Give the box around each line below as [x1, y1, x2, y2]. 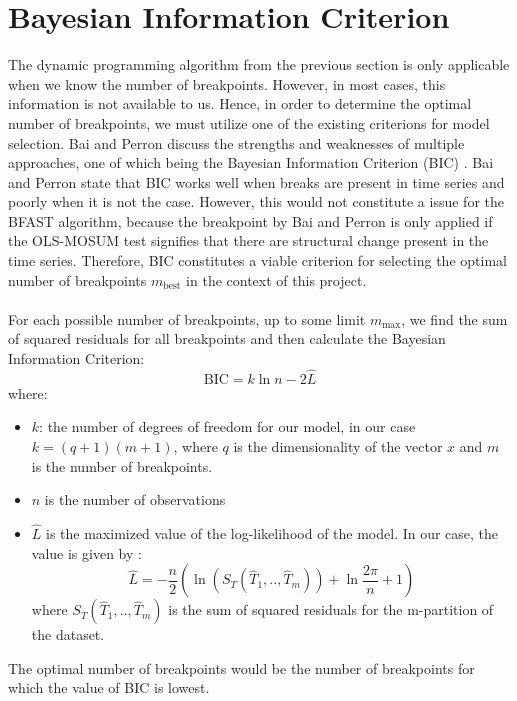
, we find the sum [401, 308, 508, 329]
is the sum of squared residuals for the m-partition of [168, 599, 494, 620]
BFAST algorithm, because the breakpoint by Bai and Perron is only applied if [8, 210, 493, 231]
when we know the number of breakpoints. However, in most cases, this [8, 73, 446, 94]
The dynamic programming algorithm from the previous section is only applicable [8, 54, 510, 75]
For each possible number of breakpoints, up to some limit [8, 308, 366, 329]
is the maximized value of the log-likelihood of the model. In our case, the [46, 523, 499, 544]
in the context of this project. [186, 269, 367, 290]
